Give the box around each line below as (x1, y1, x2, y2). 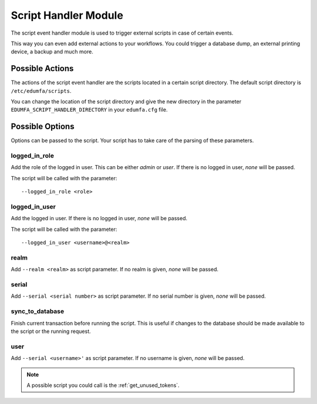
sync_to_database (11, 307, 65, 315)
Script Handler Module (11, 9, 123, 22)
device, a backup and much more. (11, 48, 93, 55)
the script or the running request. (11, 328, 91, 335)
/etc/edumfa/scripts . (11, 87, 72, 94)
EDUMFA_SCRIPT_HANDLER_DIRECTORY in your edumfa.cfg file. (11, 106, 168, 113)
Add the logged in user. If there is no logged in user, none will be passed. (11, 215, 188, 222)
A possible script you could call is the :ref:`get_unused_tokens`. (26, 382, 180, 389)
